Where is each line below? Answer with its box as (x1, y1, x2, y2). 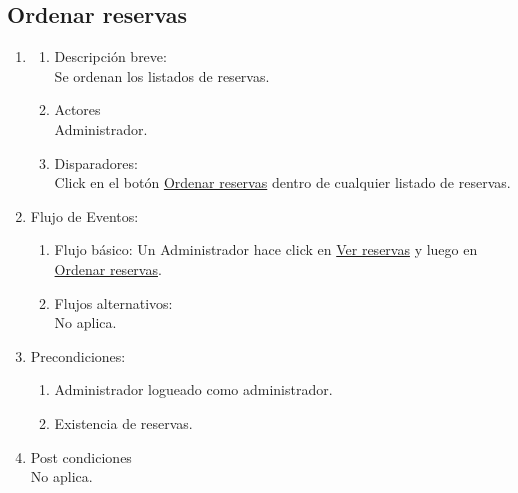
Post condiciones (30, 446, 132, 467)
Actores (54, 99, 101, 120)
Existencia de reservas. (54, 412, 193, 433)
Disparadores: (54, 152, 138, 173)
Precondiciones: (30, 345, 126, 366)
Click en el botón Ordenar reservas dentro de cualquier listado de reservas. (54, 172, 511, 193)
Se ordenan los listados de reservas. (54, 65, 270, 86)
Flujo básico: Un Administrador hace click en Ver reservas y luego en (54, 239, 478, 260)
